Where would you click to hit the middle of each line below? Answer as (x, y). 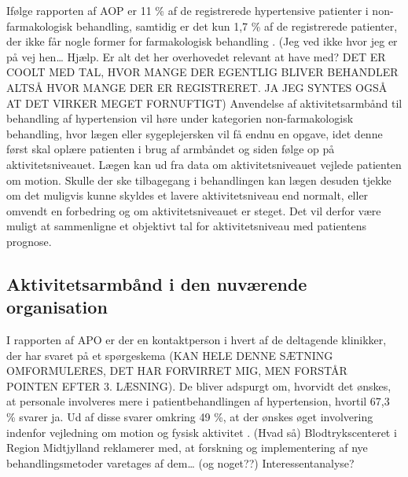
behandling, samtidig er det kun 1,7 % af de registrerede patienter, (237, 26)
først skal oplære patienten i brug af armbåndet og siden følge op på (171, 149)
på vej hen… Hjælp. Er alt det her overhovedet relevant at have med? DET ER (196, 56)
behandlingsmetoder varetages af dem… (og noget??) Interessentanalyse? (180, 462)
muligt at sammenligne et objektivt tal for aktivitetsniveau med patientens (186, 226)
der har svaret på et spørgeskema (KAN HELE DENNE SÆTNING (170, 355)
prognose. (29, 241)
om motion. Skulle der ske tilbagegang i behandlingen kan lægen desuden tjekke (199, 180)
